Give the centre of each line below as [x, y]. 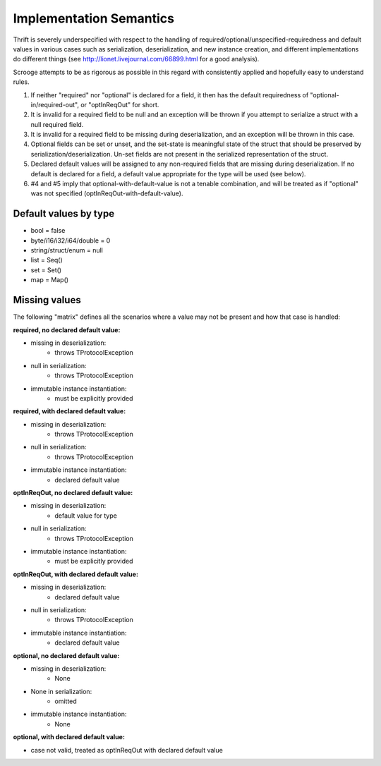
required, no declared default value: [67, 330]
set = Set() [46, 270]
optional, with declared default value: [69, 737]
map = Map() [50, 280]
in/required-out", [55, 104]
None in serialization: [61, 691]
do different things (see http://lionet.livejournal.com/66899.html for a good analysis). [136, 59]
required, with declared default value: [69, 411]
